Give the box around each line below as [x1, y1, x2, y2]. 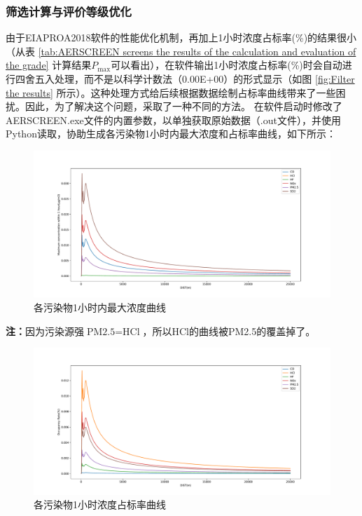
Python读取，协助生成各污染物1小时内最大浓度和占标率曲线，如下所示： [6, 126, 336, 141]
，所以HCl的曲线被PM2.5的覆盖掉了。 [142, 323, 316, 338]
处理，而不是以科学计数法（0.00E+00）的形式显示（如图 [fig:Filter [54, 72, 355, 86]
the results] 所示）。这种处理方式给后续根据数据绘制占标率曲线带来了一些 [6, 85, 336, 100]
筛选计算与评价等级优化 [6, 2, 132, 20]
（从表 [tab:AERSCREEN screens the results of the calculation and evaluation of [6, 43, 356, 58]
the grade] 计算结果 [6, 57, 92, 72]
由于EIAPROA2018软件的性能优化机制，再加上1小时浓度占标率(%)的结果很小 [6, 30, 357, 45]
